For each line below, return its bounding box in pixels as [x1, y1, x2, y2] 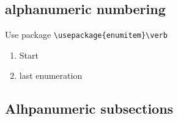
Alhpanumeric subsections [5, 99, 174, 118]
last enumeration [19, 69, 83, 82]
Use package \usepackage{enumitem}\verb [5, 28, 168, 41]
